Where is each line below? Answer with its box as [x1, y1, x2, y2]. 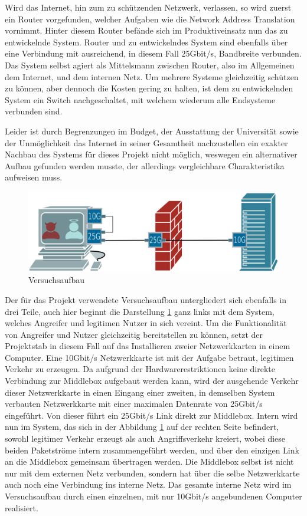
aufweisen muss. [5, 171, 63, 183]
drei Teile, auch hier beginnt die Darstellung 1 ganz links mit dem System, [5, 305, 275, 317]
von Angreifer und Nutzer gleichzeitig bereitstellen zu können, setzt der [5, 328, 263, 340]
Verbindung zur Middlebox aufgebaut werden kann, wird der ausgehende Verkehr [5, 374, 299, 387]
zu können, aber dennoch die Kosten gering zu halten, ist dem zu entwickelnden [5, 82, 293, 94]
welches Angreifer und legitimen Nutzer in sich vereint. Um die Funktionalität [5, 317, 287, 329]
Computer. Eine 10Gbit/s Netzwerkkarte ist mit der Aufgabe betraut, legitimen [5, 351, 294, 363]
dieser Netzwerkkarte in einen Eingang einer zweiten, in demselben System [5, 386, 275, 398]
